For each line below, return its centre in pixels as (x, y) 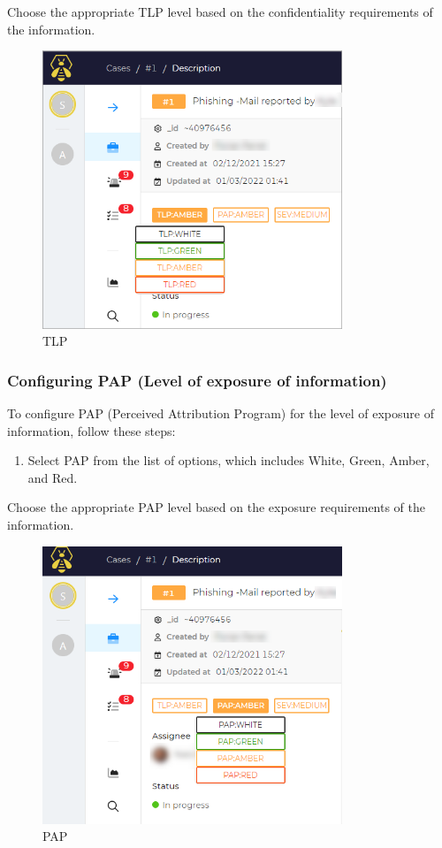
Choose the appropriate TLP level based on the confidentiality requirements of (220, 11)
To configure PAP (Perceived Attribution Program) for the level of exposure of (221, 413)
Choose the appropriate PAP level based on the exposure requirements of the (217, 507)
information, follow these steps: (91, 430)
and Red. (53, 477)
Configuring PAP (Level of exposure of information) (197, 380)
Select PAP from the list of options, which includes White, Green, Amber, (229, 460)
